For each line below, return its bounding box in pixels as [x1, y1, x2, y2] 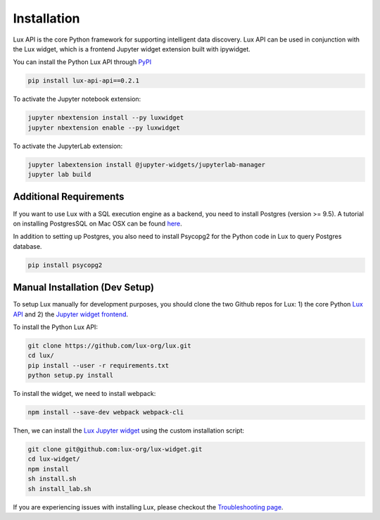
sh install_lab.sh [27, 485, 91, 493]
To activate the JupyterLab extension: [13, 142, 123, 150]
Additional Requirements [13, 191, 125, 203]
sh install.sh [27, 475, 77, 483]
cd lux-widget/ [27, 455, 80, 463]
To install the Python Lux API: [13, 323, 99, 331]
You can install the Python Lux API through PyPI [13, 58, 151, 66]
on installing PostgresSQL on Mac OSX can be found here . [13, 219, 182, 228]
